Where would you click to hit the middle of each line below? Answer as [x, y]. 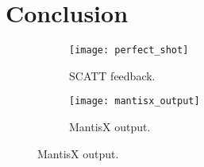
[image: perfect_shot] [129, 50]
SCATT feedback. [112, 75]
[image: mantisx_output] [135, 101]
